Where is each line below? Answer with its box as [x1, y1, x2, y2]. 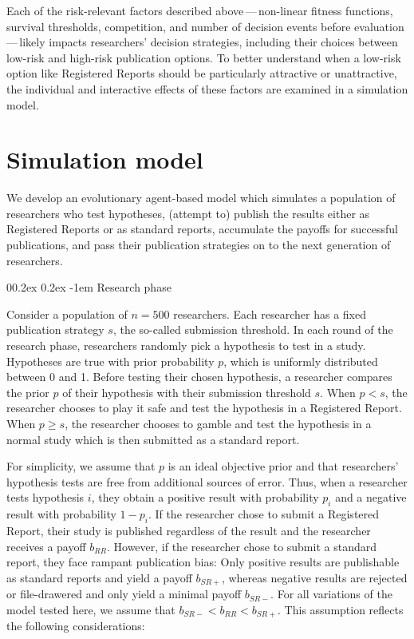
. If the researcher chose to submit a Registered [148, 506, 380, 522]
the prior [6, 383, 49, 400]
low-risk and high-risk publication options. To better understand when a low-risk [6, 49, 401, 65]
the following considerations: [6, 617, 145, 634]
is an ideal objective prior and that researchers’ [168, 458, 399, 474]
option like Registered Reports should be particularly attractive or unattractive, [6, 65, 397, 81]
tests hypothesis [6, 489, 85, 506]
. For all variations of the [270, 585, 392, 602]
